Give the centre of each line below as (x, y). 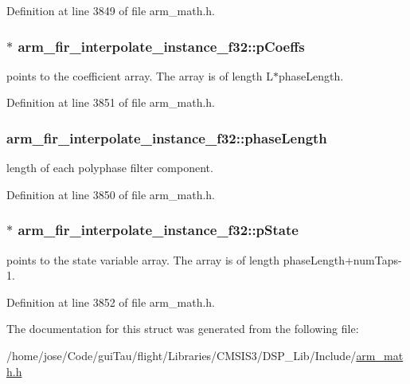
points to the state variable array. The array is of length (143, 259)
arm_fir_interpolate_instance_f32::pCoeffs (161, 46)
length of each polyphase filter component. (110, 168)
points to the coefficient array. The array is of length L (140, 75)
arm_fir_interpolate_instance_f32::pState (158, 230)
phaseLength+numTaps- (342, 259)
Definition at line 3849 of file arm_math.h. (111, 10)
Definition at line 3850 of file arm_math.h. (111, 194)
